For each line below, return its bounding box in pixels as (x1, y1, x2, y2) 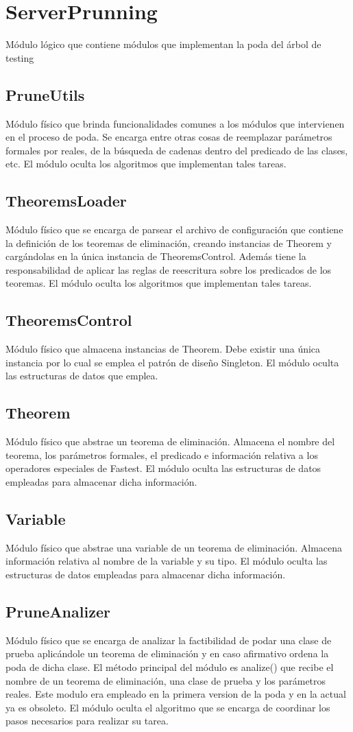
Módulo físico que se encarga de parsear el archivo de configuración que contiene (5, 222, 343, 237)
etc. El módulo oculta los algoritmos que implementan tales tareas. (5, 156, 287, 171)
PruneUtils (5, 84, 85, 105)
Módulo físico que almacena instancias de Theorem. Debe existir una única (5, 342, 321, 356)
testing (5, 50, 34, 64)
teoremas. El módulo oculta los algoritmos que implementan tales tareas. (5, 276, 312, 290)
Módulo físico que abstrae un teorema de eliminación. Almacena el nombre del (5, 434, 335, 449)
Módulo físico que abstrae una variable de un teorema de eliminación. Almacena (5, 540, 343, 554)
